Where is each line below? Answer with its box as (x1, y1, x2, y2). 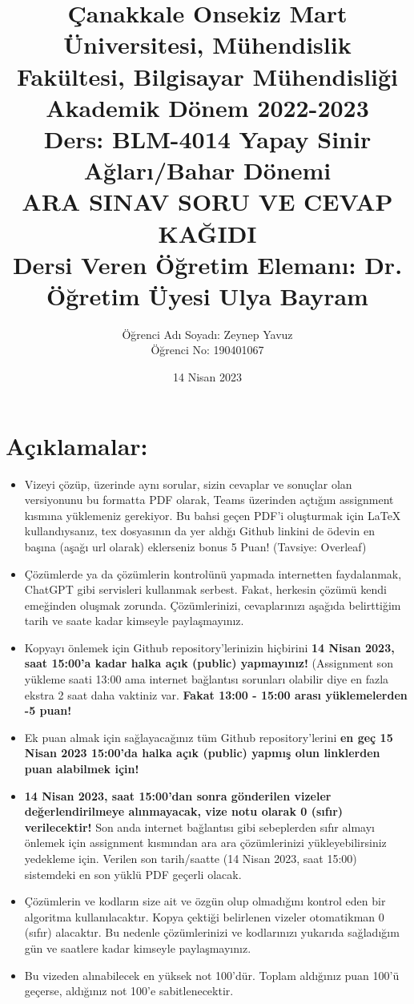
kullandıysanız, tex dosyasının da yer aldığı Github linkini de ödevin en (24, 522, 375, 539)
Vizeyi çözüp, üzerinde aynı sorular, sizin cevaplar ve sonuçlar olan (24, 475, 352, 492)
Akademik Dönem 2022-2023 (46, 91, 369, 123)
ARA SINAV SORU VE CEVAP (22, 185, 393, 218)
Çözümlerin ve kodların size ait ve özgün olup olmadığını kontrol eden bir (24, 893, 386, 909)
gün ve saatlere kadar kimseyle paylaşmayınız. (24, 939, 251, 956)
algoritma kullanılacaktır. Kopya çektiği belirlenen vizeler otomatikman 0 (24, 908, 384, 925)
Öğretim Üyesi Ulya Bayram (46, 279, 368, 312)
